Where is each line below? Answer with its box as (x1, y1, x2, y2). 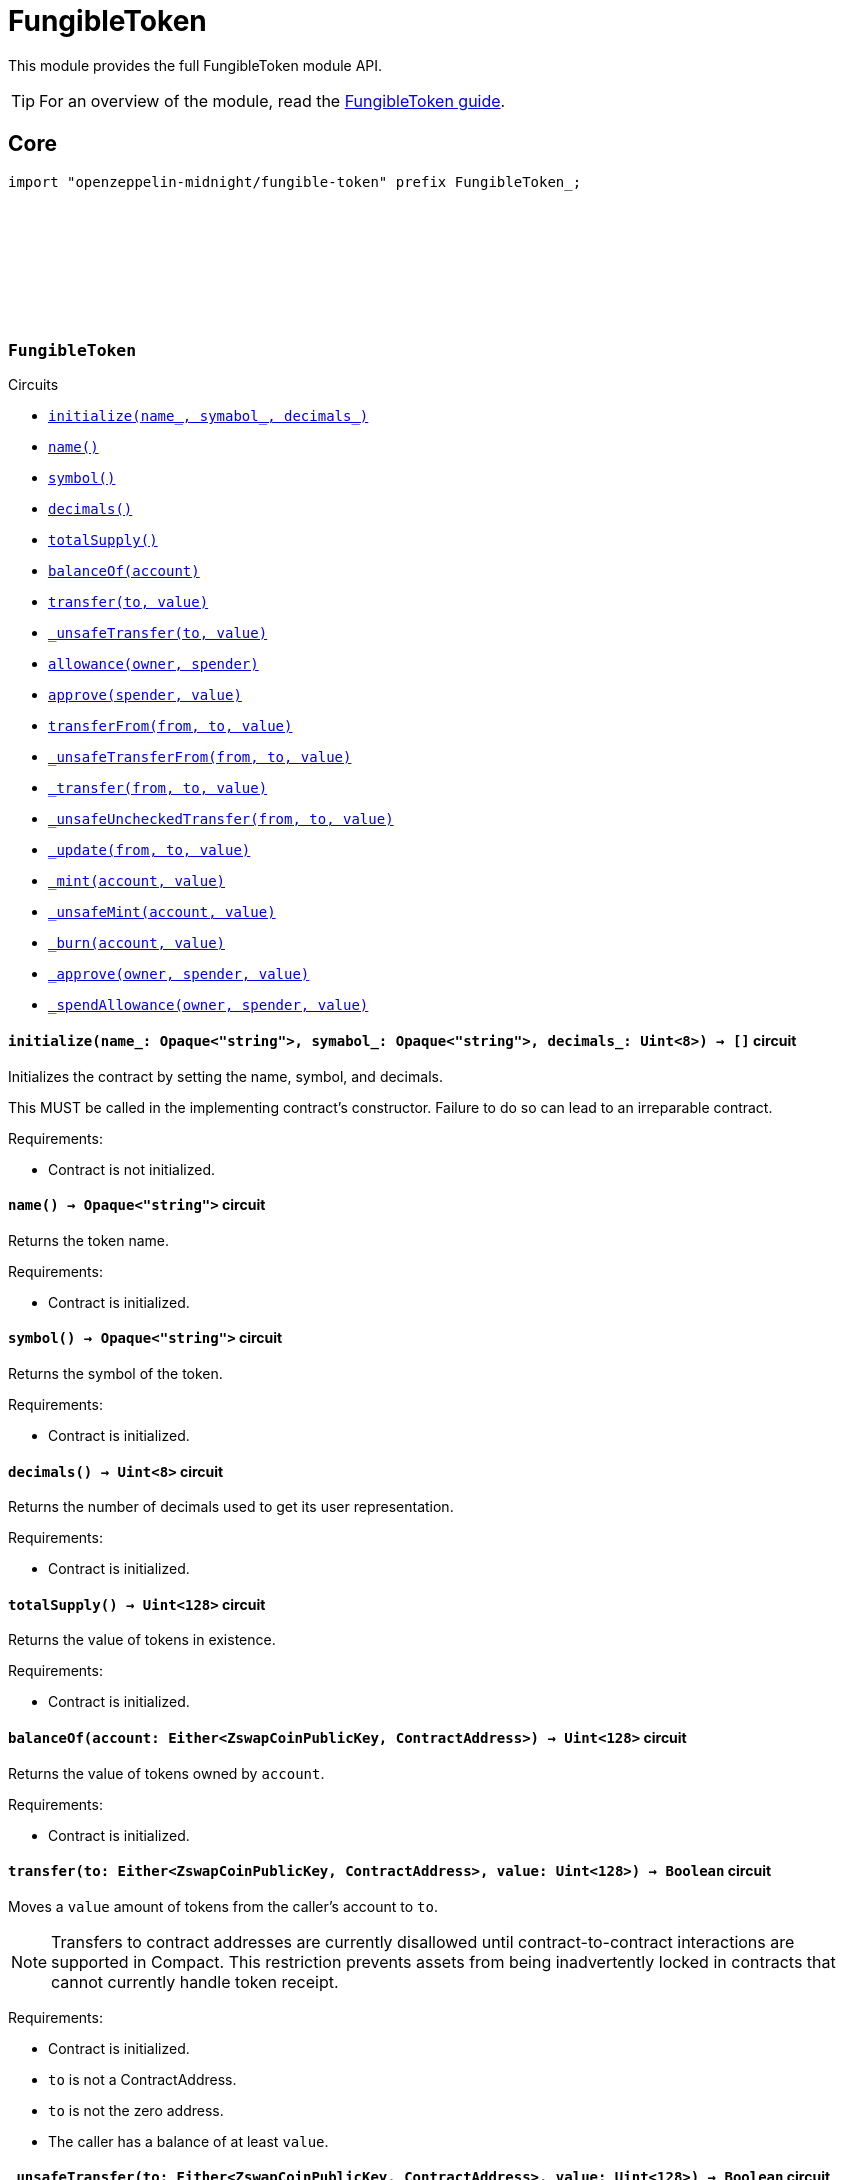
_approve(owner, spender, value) (48, 966, 310, 983)
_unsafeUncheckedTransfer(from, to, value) (48, 811, 394, 828)
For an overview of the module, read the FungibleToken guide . (39, 90, 506, 111)
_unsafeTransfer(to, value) (48, 625, 268, 642)
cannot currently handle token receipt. (51, 1971, 339, 1992)
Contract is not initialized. (48, 1160, 215, 1178)
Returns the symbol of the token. (8, 1365, 223, 1382)
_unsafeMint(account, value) (48, 904, 276, 921)
